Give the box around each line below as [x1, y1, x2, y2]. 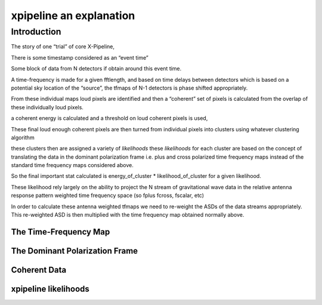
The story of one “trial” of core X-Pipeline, [11, 43, 114, 50]
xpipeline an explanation [11, 9, 135, 22]
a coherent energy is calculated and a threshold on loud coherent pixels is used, [11, 115, 208, 122]
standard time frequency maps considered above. [11, 162, 134, 169]
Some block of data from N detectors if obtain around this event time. [11, 65, 182, 72]
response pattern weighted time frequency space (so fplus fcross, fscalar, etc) [11, 192, 205, 199]
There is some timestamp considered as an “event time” [11, 54, 148, 61]
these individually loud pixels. [11, 103, 83, 110]
